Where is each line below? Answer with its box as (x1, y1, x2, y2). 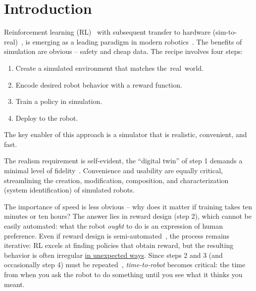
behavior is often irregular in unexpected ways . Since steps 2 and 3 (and (4, 249, 223, 260)
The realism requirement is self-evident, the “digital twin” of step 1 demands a (4, 155, 243, 166)
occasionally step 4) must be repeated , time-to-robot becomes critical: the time (4, 259, 246, 270)
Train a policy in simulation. (15, 96, 102, 106)
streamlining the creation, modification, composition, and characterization (4, 175, 229, 185)
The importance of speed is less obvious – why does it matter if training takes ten (4, 201, 253, 211)
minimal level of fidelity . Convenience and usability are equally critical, (4, 165, 223, 176)
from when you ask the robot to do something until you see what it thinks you (4, 269, 243, 279)
